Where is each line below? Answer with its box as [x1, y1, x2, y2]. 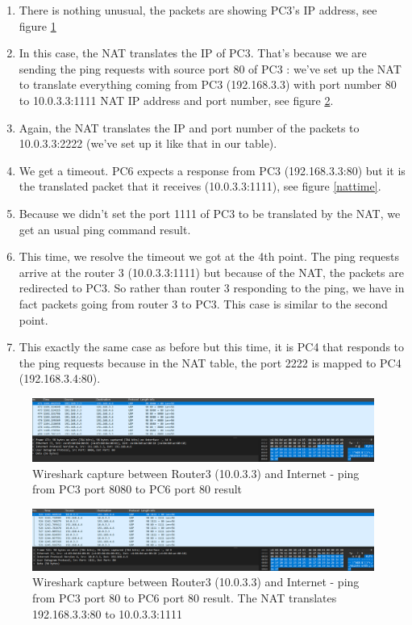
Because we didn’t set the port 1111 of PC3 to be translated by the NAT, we [19, 204, 401, 221]
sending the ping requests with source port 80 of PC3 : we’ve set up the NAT [19, 60, 402, 77]
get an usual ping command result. [19, 220, 191, 237]
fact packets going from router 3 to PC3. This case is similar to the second [19, 295, 388, 312]
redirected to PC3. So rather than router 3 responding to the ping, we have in [19, 279, 405, 296]
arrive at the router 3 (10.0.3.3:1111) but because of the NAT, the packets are [19, 263, 404, 280]
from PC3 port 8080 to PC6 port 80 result [32, 480, 243, 497]
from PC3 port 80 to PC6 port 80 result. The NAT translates [32, 589, 337, 606]
